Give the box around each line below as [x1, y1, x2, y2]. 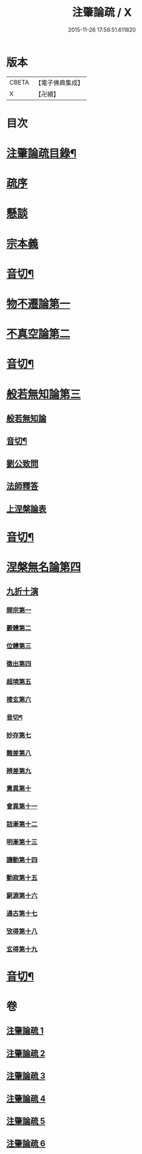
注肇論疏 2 [6, 1048, 46, 1059]
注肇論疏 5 [6, 1116, 46, 1127]
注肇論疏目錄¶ [6, 147, 77, 161]
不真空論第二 [6, 327, 71, 341]
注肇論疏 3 [6, 1071, 46, 1081]
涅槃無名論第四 [6, 560, 81, 574]
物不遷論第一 [6, 297, 71, 311]
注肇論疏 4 [6, 1093, 46, 1104]
